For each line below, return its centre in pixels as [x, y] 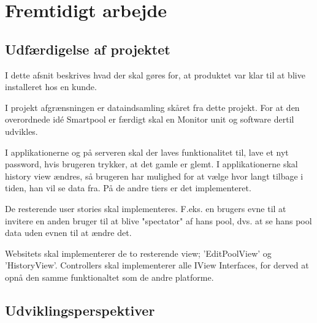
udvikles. [21, 131]
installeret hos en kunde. [51, 87]
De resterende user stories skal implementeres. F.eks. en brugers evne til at [146, 208]
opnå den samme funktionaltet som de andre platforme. [109, 277]
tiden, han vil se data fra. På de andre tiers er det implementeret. [128, 188]
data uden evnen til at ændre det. [68, 233]
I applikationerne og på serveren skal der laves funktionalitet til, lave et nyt [147, 152]
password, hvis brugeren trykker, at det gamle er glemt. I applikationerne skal [151, 164]
